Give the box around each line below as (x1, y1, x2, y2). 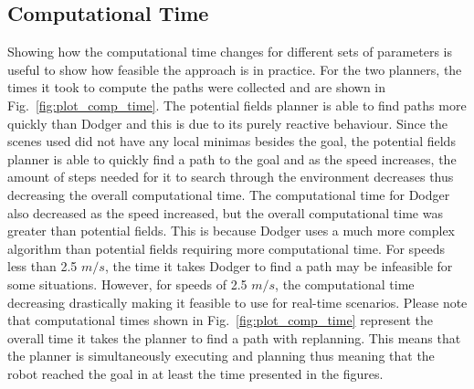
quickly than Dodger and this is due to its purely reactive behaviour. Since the (7, 113, 448, 132)
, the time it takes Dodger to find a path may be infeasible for (104, 257, 453, 276)
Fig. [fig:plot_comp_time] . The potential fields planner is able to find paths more (7, 95, 467, 114)
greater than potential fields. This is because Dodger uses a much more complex (7, 221, 455, 240)
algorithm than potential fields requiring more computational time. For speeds (7, 238, 445, 258)
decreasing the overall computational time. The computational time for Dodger (7, 184, 450, 204)
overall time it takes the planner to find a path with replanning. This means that (7, 328, 461, 347)
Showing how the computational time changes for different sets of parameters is (7, 42, 453, 61)
